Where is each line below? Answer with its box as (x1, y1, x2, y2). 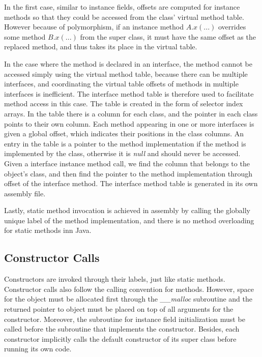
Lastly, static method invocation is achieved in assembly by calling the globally (4, 205, 250, 216)
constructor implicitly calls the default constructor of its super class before (4, 333, 237, 344)
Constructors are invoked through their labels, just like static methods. (4, 274, 225, 284)
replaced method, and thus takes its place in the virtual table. (4, 41, 197, 52)
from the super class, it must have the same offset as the (80, 31, 256, 42)
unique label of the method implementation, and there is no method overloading (4, 215, 254, 225)
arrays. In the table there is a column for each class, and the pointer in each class (4, 108, 258, 118)
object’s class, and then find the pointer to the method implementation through (4, 168, 253, 178)
